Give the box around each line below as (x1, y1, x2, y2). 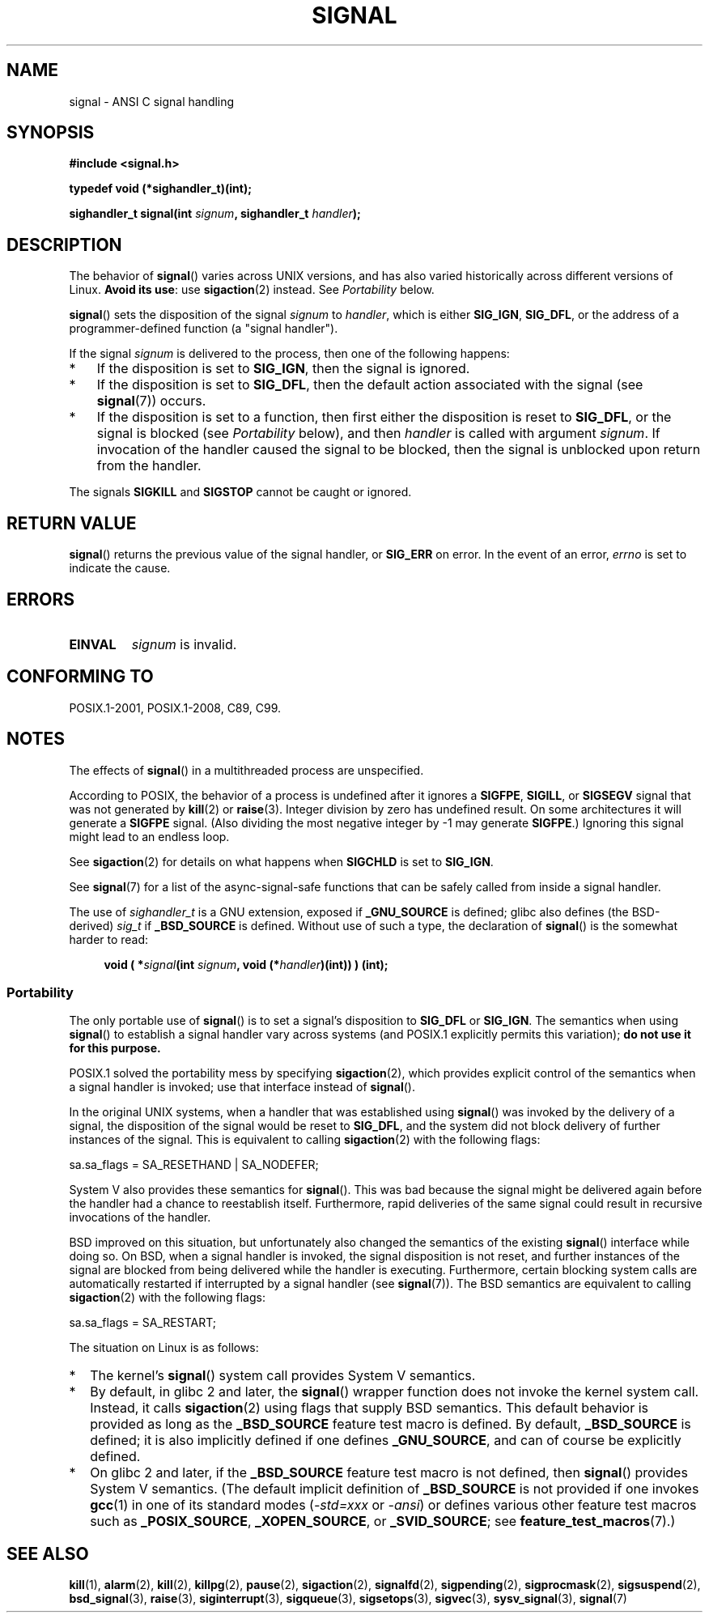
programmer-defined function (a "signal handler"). (69, 321, 338, 336)
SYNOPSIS (6, 122, 95, 143)
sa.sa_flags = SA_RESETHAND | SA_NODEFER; (69, 1158, 319, 1172)
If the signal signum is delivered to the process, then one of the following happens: (69, 346, 510, 361)
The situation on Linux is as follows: (69, 1341, 259, 1355)
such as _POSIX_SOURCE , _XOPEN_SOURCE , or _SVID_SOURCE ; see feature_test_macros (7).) (90, 1513, 676, 1530)
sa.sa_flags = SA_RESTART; (69, 1315, 217, 1330)
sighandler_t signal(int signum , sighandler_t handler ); (69, 206, 361, 221)
